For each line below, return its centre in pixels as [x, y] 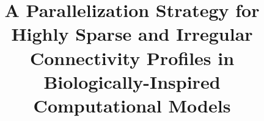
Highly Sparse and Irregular [132, 34]
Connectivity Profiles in [132, 57]
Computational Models [132, 105]
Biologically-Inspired [132, 81]
